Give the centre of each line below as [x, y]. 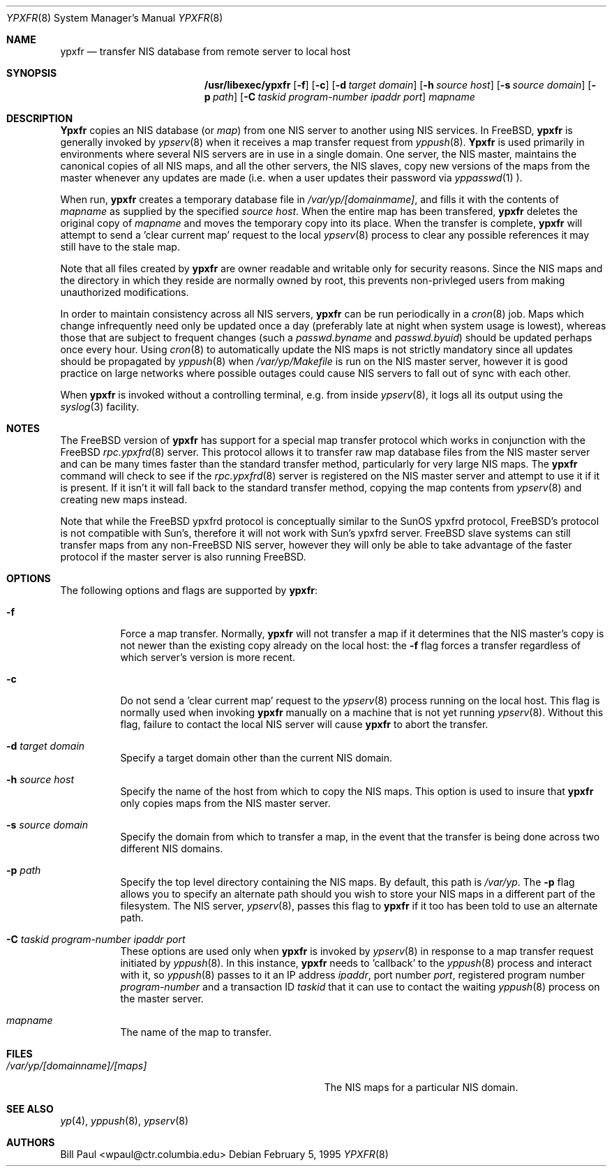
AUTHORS [31, 1142]
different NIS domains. [172, 848]
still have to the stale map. [120, 247]
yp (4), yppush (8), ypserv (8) [125, 1121]
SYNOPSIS [32, 73]
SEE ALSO [30, 1109]
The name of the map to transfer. [196, 1032]
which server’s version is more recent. [208, 657]
